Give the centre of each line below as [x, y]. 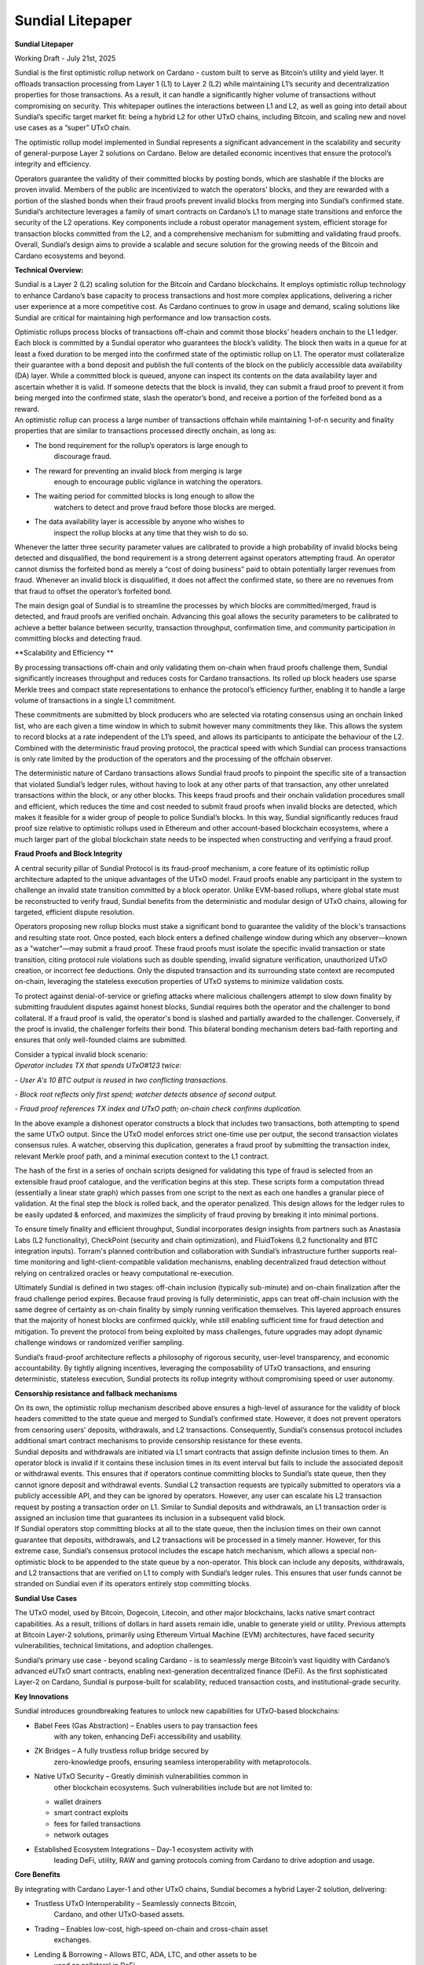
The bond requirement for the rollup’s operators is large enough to [141, 445]
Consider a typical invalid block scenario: [81, 1054]
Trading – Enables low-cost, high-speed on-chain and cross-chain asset [151, 1929]
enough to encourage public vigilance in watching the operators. [158, 482]
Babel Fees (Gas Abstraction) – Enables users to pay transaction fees [146, 1725]
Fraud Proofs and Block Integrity [69, 854]
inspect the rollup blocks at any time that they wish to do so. [151, 533]
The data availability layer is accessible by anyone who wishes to [139, 522]
